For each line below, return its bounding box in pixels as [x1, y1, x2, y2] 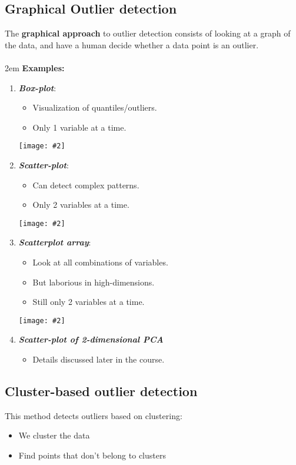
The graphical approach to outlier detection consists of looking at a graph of [5, 27, 291, 39]
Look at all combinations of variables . [32, 256, 168, 268]
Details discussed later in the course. [32, 353, 165, 366]
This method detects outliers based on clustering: [5, 409, 182, 421]
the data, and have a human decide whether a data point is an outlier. [5, 38, 259, 51]
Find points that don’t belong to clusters [18, 449, 166, 461]
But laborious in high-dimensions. [32, 275, 155, 288]
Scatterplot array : [18, 236, 91, 248]
